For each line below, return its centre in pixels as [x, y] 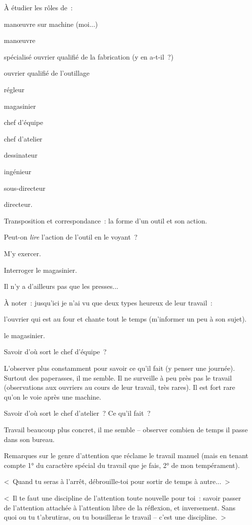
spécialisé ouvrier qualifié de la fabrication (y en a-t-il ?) [89, 56]
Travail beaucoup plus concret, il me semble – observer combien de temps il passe [126, 430]
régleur [14, 89]
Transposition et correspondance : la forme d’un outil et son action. [105, 220]
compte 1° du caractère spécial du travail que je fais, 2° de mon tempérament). [122, 465]
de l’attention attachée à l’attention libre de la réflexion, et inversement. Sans [120, 507]
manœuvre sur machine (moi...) [51, 24]
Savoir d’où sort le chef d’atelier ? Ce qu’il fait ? [77, 413]
